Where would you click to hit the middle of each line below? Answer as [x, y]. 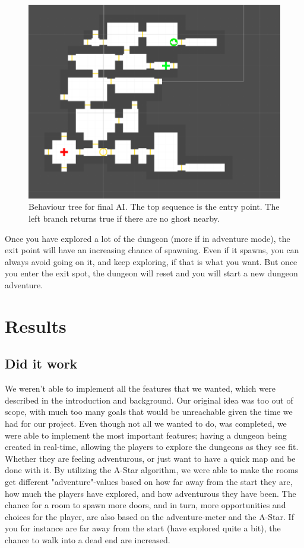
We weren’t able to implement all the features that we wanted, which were [140, 388]
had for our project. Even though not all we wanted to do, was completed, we [146, 423]
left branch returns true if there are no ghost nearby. [124, 218]
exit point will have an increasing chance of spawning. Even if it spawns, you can [152, 250]
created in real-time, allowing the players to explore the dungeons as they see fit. [152, 447]
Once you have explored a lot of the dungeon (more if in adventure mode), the [148, 238]
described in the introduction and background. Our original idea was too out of [149, 400]
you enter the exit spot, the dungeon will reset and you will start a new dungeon [151, 273]
